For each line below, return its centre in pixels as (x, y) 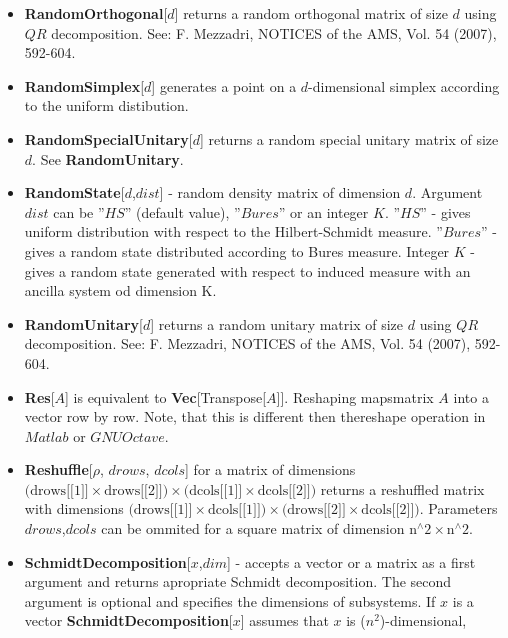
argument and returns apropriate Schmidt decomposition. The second (238, 581)
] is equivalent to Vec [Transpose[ (166, 396)
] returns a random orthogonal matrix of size (311, 13)
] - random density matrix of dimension (280, 192)
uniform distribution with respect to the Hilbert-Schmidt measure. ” (233, 231)
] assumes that (284, 620)
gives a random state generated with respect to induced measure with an (247, 270)
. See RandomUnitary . (108, 158)
